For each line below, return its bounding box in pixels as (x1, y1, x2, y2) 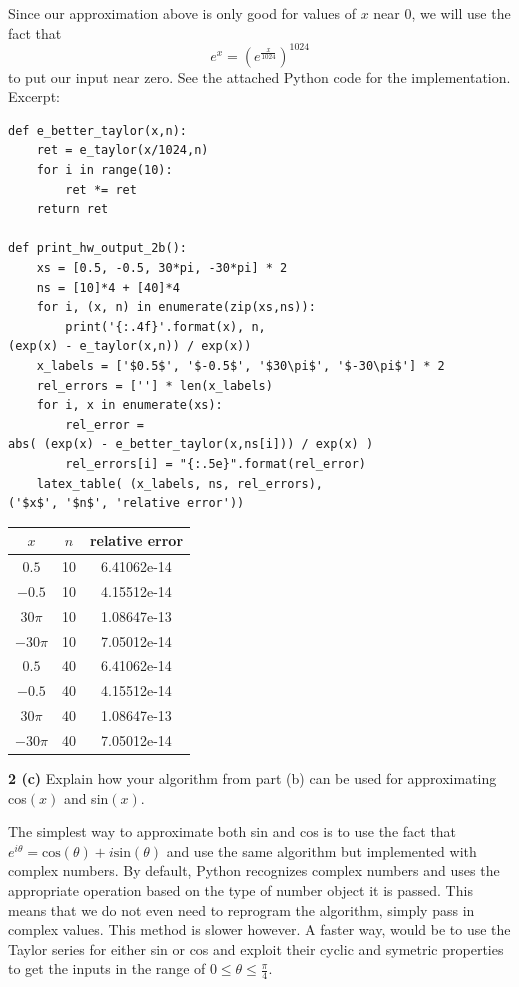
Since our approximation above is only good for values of (8, 3, 356, 23)
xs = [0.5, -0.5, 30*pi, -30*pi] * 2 (36, 261, 288, 276)
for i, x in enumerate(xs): (36, 398, 223, 413)
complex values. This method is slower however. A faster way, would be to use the (8, 919, 511, 940)
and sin (63, 787, 109, 808)
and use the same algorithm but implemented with (166, 840, 477, 861)
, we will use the (411, 3, 511, 23)
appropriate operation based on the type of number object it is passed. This (8, 880, 473, 901)
